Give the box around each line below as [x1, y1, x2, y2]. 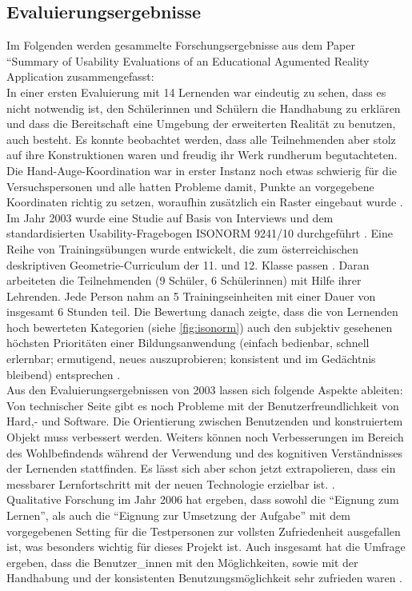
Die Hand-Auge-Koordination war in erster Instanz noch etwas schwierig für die [6, 162, 397, 178]
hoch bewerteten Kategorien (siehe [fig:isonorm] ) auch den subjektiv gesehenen [6, 318, 393, 335]
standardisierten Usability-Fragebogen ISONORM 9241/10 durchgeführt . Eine [6, 225, 393, 242]
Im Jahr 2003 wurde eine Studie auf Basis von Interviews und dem [6, 209, 334, 226]
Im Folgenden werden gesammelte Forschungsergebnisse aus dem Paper [6, 37, 355, 54]
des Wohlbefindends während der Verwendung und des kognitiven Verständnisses [6, 444, 403, 461]
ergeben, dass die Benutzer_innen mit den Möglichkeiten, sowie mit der [6, 553, 358, 570]
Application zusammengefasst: [6, 68, 154, 85]
